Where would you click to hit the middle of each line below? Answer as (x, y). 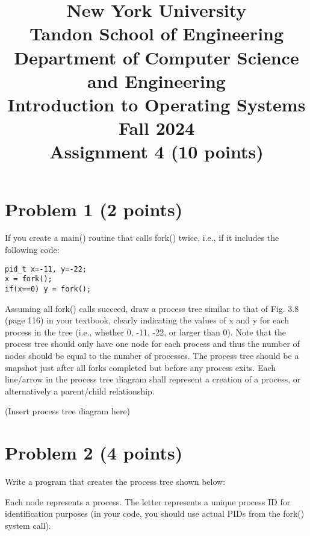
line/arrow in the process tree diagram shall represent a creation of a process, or (153, 379)
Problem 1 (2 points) (94, 209)
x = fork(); (29, 279)
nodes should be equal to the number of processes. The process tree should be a (152, 355)
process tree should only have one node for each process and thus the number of (152, 344)
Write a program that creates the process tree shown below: (115, 481)
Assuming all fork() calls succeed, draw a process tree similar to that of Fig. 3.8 (152, 308)
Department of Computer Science (157, 57)
